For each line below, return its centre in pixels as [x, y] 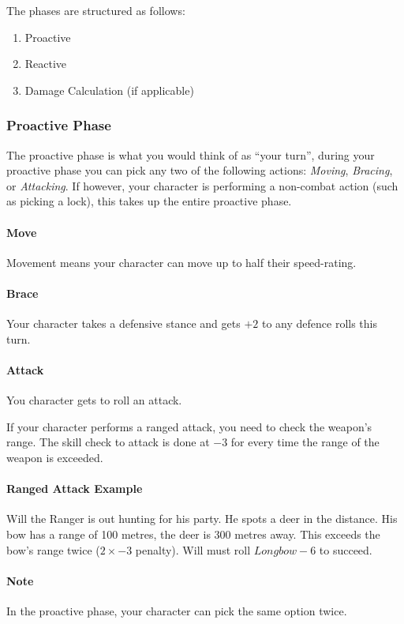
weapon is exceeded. [55, 457]
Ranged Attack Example [75, 489]
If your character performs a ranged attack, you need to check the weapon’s [189, 426]
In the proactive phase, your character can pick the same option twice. [177, 610]
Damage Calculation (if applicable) [109, 90]
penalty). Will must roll [193, 549]
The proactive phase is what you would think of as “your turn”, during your [191, 154]
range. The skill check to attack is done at [108, 442]
